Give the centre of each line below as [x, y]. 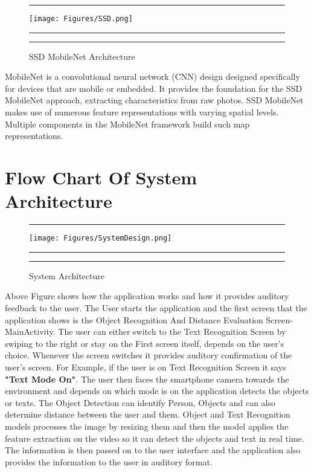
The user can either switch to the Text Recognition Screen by [172, 331]
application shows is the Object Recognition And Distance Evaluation [134, 319]
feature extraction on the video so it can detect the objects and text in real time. [155, 438]
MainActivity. [30, 331]
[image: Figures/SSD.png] [81, 19]
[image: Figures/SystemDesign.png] [101, 238]
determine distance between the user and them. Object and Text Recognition [148, 414]
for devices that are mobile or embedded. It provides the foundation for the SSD [154, 88]
